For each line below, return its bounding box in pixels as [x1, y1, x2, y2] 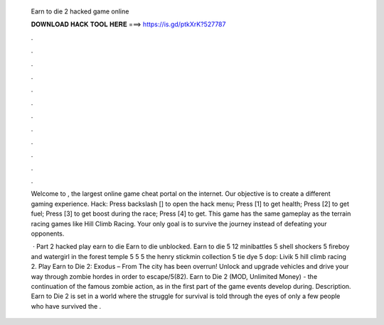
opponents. [31, 229, 65, 238]
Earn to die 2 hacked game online [31, 7, 129, 16]
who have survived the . [31, 302, 102, 310]
